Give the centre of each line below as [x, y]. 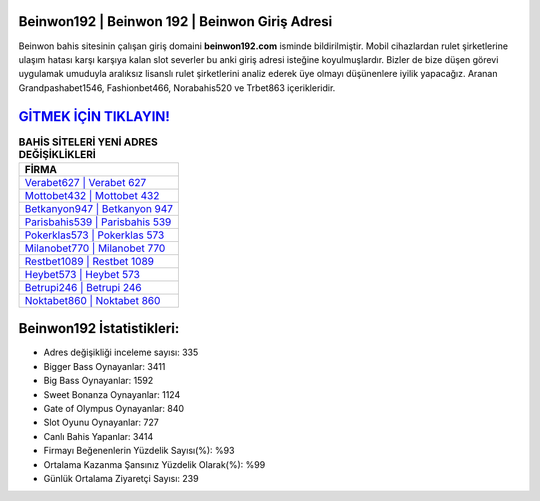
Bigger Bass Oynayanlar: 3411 [104, 366]
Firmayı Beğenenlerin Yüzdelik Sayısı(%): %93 [139, 451]
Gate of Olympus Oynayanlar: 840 [114, 409]
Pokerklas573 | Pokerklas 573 [94, 235]
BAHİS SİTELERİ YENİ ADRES [88, 142]
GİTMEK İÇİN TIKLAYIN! [94, 116]
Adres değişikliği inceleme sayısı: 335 [121, 352]
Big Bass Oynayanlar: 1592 [98, 381]
